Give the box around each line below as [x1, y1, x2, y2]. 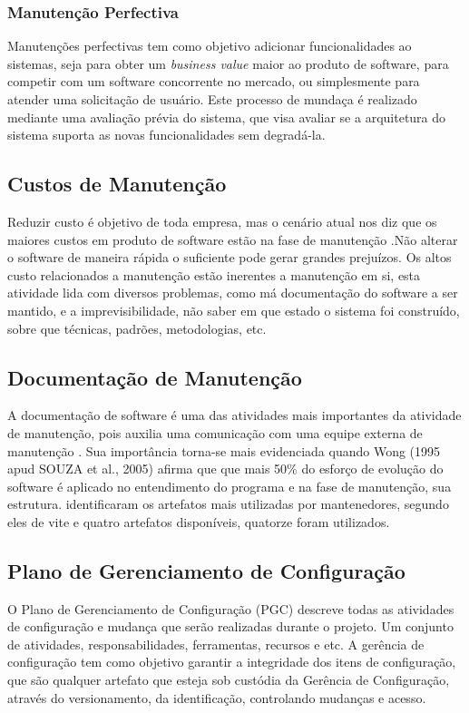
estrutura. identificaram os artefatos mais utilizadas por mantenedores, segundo [7, 494, 449, 513]
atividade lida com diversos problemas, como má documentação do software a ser [7, 283, 458, 302]
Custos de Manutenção [7, 170, 227, 198]
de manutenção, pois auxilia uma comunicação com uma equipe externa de [7, 423, 423, 442]
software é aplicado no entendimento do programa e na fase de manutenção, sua [7, 476, 452, 495]
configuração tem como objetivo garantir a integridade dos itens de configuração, [7, 652, 456, 671]
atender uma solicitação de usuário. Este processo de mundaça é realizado [7, 90, 417, 108]
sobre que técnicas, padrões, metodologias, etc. [7, 318, 267, 337]
